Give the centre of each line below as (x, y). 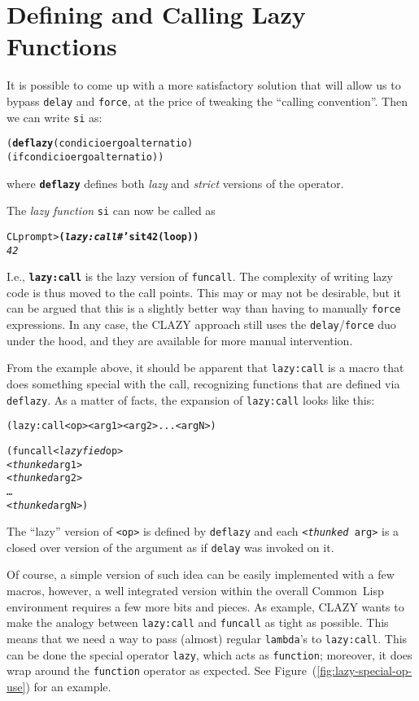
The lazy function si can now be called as (111, 210)
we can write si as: (55, 117)
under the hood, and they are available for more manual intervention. (180, 340)
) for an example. (68, 686)
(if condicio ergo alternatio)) (85, 157)
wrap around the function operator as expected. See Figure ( (162, 670)
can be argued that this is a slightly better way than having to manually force (204, 308)
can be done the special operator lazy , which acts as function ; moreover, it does (209, 654)
